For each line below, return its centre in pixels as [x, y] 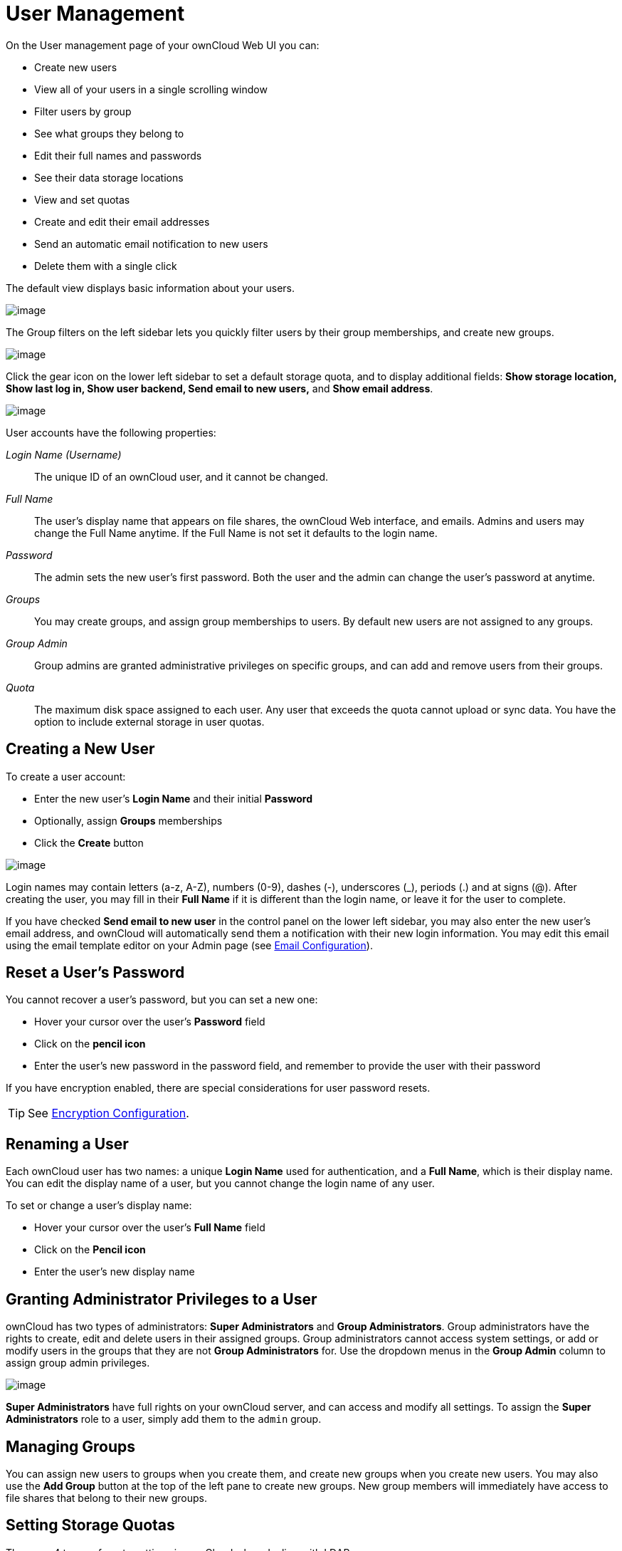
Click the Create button [89, 842]
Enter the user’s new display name [115, 1272]
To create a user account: [66, 776]
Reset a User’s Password [95, 973]
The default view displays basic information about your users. [151, 288]
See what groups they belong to [109, 133]
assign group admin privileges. [78, 1363]
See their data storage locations [109, 177]
